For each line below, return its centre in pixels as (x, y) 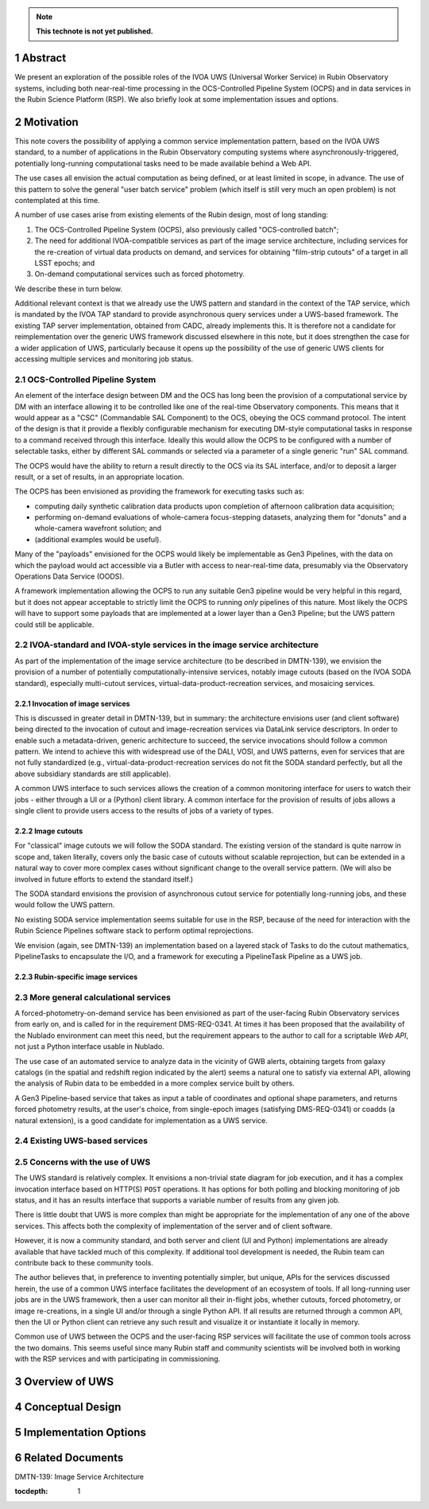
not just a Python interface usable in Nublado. (89, 1047)
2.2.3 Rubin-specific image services (76, 977)
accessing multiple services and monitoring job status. (104, 359)
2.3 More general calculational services (93, 997)
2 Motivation (46, 122)
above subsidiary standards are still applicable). (93, 774)
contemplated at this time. (57, 200)
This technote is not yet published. (95, 31)
